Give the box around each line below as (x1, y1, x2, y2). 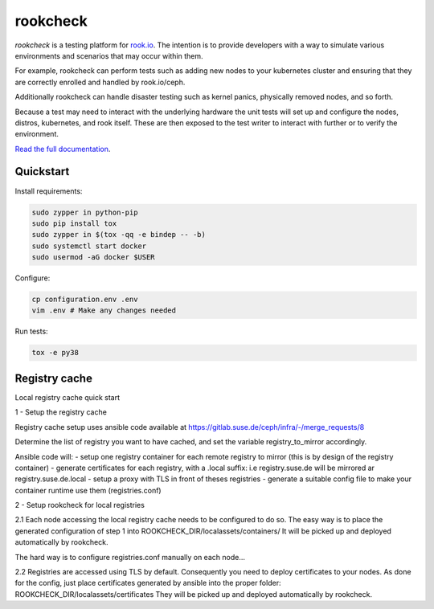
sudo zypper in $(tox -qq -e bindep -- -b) (31, 230, 207, 239)
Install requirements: (14, 186, 83, 196)
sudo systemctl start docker (31, 241, 147, 251)
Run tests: (14, 326, 48, 337)
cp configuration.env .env (31, 295, 138, 304)
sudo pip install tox (31, 219, 117, 228)
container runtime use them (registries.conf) (14, 485, 162, 495)
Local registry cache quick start (14, 392, 121, 402)
